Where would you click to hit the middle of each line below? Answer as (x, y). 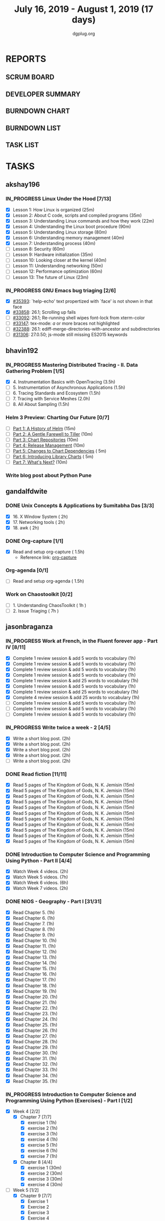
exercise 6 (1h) (43, 1151)
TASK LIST (22, 145)
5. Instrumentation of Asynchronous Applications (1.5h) (69, 387)
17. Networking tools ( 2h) (39, 522)
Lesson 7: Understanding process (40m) (54, 244)
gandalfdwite (27, 491)
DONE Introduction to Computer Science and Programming (78, 854)
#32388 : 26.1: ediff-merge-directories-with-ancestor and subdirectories (86, 329)
